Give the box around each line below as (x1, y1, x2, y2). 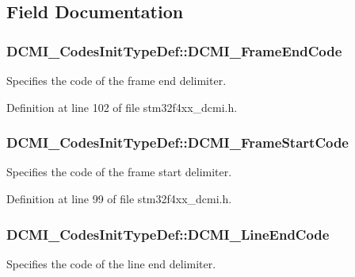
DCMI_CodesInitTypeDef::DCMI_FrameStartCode (6, 133, 349, 152)
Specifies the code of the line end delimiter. (6, 255, 216, 271)
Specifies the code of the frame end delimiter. (6, 72, 227, 88)
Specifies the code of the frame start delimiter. (6, 164, 232, 180)
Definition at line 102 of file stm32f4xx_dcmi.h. (6, 98, 238, 115)
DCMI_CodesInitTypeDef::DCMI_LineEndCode (6, 224, 330, 244)
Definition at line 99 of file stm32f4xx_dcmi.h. (6, 190, 232, 206)
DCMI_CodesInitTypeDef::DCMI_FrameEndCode (6, 40, 342, 60)
